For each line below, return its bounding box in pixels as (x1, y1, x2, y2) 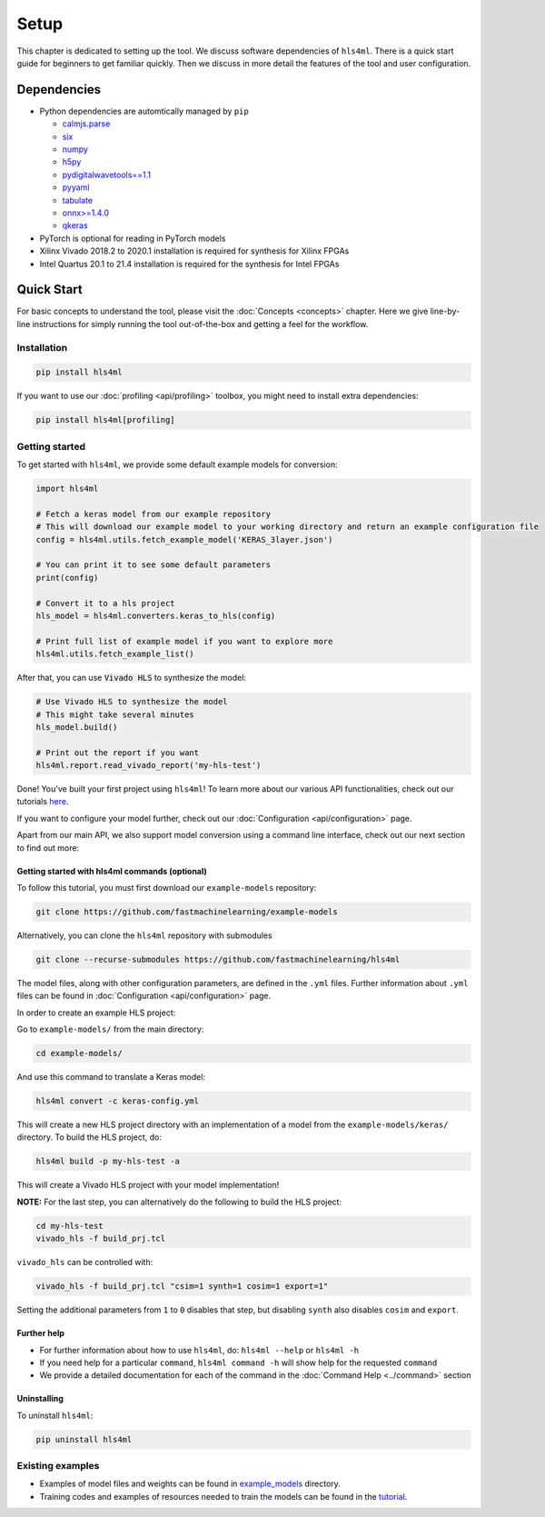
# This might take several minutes (35, 709, 194, 720)
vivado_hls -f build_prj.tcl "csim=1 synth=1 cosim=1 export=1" (35, 1282, 329, 1292)
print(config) (35, 573, 99, 583)
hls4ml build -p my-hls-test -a (35, 1156, 181, 1167)
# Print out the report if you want (35, 747, 200, 758)
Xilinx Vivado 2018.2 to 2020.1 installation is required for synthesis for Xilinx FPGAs (39, 245, 350, 256)
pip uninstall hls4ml (35, 1434, 133, 1444)
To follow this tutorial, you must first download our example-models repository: (16, 883, 317, 893)
